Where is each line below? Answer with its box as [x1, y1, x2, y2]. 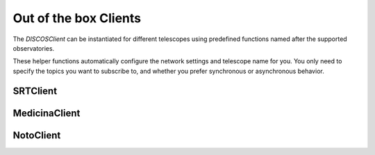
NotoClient [12, 129, 61, 141]
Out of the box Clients [12, 10, 142, 26]
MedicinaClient [12, 107, 81, 119]
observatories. [12, 44, 55, 52]
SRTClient [12, 85, 58, 97]
